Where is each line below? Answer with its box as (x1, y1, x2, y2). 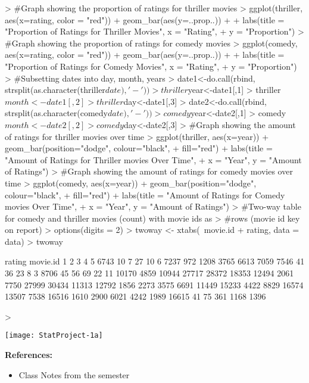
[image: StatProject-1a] (5, 331, 103, 340)
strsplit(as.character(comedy (5, 107, 108, 119)
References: (5, 348, 53, 361)
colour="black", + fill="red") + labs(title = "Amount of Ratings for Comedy (5, 188, 285, 201)
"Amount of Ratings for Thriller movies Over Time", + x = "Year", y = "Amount (5, 153, 302, 166)
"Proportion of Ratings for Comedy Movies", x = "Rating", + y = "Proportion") (5, 60, 297, 72)
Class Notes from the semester (18, 368, 130, 381)
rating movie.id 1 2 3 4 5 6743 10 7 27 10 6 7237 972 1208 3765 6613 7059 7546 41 (5, 255, 305, 267)
